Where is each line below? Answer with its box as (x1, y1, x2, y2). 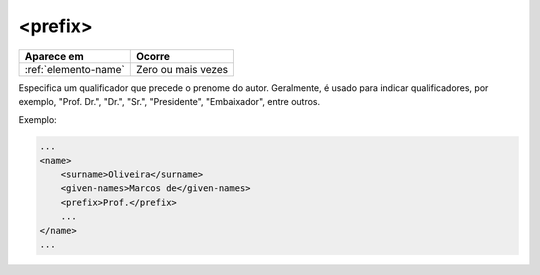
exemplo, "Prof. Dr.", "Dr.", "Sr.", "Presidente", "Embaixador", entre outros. (18, 95, 320, 107)
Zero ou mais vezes (135, 62, 229, 76)
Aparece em (24, 49, 84, 63)
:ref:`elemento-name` (24, 62, 125, 76)
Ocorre (135, 49, 170, 63)
